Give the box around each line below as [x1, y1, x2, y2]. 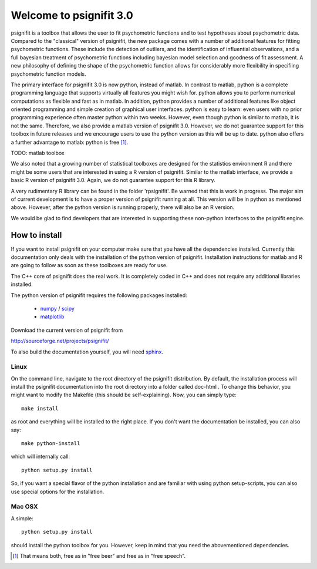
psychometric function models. [11, 70, 86, 78]
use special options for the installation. [11, 488, 104, 495]
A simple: [11, 514, 33, 522]
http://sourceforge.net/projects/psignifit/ [11, 338, 109, 345]
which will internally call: [11, 453, 70, 460]
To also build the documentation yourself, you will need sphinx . [11, 348, 164, 355]
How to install [11, 230, 62, 240]
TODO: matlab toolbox [11, 150, 65, 157]
